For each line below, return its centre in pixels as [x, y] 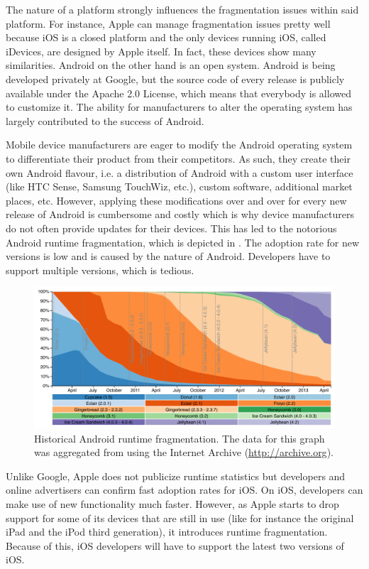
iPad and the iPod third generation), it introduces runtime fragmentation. [167, 532]
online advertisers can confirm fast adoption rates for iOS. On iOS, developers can [184, 490]
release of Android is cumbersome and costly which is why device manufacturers [180, 214]
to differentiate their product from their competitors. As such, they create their [178, 158]
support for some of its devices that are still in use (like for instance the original [180, 517]
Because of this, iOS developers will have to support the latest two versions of [175, 545]
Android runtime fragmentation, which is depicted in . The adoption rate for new [183, 242]
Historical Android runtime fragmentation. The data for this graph [180, 438]
